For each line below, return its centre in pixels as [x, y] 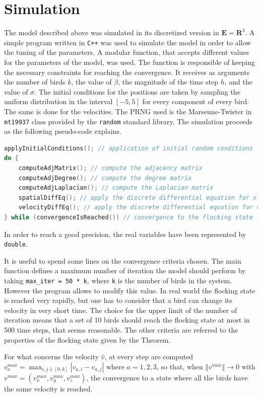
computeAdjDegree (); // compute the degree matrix [105, 178]
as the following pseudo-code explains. [63, 131]
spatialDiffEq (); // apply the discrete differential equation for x [138, 197]
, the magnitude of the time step [168, 82]
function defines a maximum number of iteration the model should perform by [125, 270]
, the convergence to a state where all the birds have [167, 377]
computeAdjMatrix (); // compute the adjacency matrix [110, 168]
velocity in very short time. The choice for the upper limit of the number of [121, 310]
